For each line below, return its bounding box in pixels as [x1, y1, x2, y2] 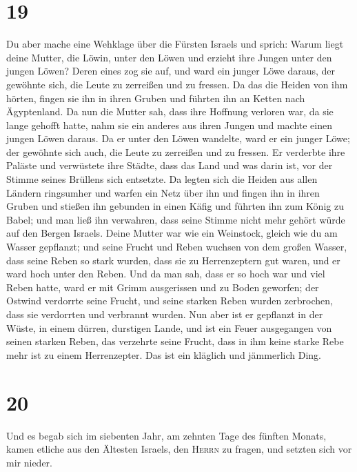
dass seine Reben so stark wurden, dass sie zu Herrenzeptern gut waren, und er [6, 253, 340, 267]
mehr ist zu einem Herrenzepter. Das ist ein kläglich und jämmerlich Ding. [6, 347, 321, 362]
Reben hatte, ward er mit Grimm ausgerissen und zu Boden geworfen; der [6, 279, 319, 294]
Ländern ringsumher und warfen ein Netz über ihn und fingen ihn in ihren [6, 185, 320, 199]
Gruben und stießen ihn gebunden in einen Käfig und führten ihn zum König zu [6, 199, 344, 213]
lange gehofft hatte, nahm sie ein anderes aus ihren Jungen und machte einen [6, 117, 332, 132]
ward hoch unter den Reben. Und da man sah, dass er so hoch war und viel [6, 266, 325, 281]
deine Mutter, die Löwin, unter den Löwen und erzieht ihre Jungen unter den [6, 50, 332, 64]
